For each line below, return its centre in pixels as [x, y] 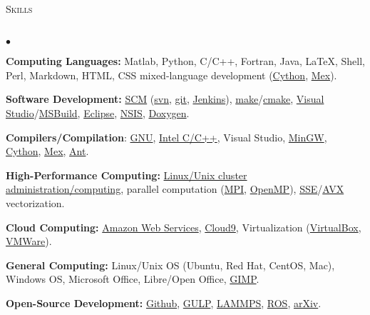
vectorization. [35, 202]
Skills [19, 9]
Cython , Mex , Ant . [47, 151]
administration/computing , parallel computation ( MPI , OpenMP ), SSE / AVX [175, 189]
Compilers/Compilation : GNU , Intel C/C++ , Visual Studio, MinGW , [166, 137]
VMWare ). [29, 241]
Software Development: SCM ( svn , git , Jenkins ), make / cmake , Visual [165, 99]
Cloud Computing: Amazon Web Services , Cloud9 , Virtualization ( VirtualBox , [184, 227]
